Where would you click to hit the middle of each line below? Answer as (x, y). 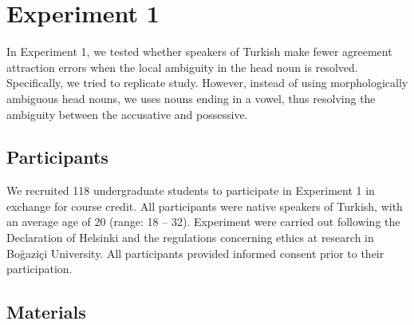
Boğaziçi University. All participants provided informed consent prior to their (195, 253)
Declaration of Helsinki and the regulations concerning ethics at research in (190, 238)
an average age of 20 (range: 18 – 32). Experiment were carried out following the (203, 222)
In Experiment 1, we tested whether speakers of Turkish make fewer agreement (199, 52)
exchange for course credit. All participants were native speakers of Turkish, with (205, 206)
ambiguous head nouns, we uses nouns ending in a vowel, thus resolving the (191, 98)
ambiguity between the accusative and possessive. (127, 114)
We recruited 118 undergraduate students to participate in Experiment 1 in (191, 190)
